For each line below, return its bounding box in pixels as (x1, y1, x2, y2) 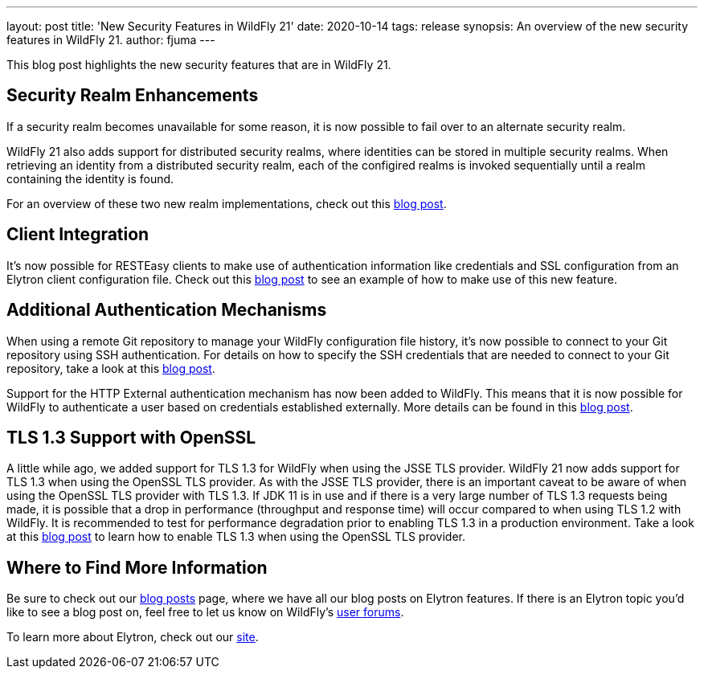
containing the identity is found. (6, 171, 174, 186)
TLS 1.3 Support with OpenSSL (6, 427, 256, 448)
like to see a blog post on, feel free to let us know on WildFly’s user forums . (6, 605, 404, 620)
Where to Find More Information (6, 557, 268, 578)
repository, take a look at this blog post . (6, 361, 215, 375)
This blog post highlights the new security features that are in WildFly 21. (6, 58, 391, 72)
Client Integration (6, 224, 149, 245)
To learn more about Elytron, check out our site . (6, 630, 259, 644)
